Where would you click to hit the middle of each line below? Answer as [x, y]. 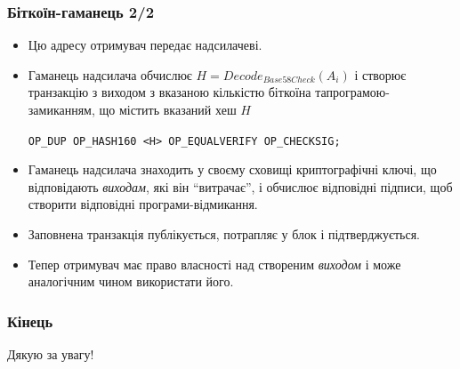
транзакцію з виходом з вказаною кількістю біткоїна [169, 92]
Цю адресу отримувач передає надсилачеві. [145, 45]
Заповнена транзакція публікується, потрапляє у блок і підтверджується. [224, 234]
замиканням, [61, 109]
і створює [380, 74]
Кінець [30, 321]
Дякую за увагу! [51, 354]
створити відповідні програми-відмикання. [143, 204]
